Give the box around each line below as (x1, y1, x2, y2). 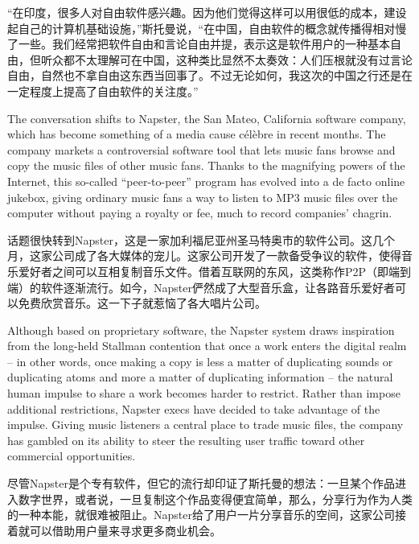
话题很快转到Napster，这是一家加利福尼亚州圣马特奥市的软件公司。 (7, 231, 361, 248)
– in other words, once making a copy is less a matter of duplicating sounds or (7, 352, 393, 369)
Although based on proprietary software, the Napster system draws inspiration (7, 321, 395, 338)
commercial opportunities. (7, 447, 136, 464)
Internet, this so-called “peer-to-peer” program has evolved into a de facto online (7, 172, 405, 189)
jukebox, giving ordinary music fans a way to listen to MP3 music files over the (7, 188, 398, 205)
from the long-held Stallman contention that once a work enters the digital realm (7, 337, 407, 354)
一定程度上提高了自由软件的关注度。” (7, 82, 199, 99)
